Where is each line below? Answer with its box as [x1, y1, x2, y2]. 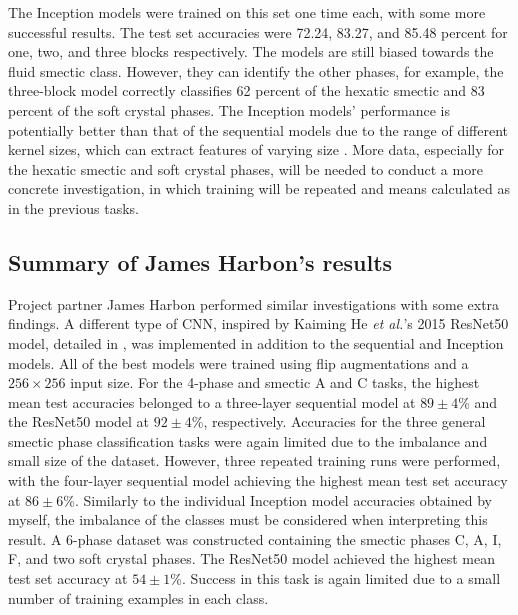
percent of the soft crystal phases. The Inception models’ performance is [8, 99, 450, 120]
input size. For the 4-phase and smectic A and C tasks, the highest [70, 372, 480, 393]
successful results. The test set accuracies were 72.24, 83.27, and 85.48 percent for [8, 21, 508, 42]
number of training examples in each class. [8, 587, 269, 608]
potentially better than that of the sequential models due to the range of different [8, 119, 509, 140]
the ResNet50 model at [8, 411, 150, 432]
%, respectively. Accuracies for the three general [191, 411, 486, 432]
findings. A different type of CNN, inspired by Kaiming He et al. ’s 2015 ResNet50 [8, 313, 509, 334]
